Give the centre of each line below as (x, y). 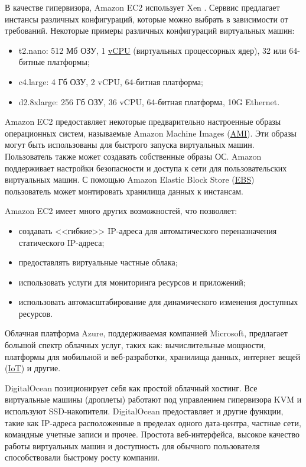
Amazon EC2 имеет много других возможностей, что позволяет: (121, 211)
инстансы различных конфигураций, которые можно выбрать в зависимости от (147, 19)
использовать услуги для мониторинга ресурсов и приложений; (132, 282)
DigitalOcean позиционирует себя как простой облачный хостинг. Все (131, 387)
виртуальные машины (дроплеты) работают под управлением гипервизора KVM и (153, 399)
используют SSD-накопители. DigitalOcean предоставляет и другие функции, (144, 411)
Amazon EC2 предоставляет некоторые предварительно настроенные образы (143, 121)
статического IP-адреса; (61, 242)
